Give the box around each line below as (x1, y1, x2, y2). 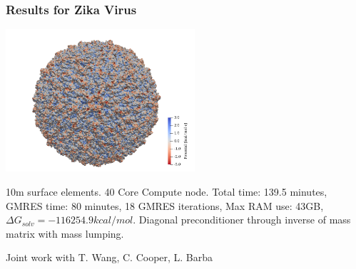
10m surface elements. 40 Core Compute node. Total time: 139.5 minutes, (6, 184, 327, 199)
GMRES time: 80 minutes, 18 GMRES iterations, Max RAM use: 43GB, (6, 198, 324, 213)
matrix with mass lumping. (6, 226, 124, 241)
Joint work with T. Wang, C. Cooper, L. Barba (6, 250, 213, 265)
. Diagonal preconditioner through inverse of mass (133, 212, 351, 227)
